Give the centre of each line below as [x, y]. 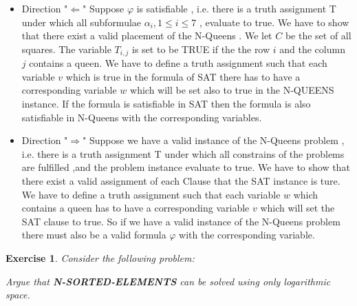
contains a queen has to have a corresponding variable [136, 208]
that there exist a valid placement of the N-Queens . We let [147, 35]
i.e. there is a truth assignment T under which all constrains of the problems [183, 153]
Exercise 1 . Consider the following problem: [100, 257]
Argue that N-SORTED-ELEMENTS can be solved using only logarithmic [168, 281]
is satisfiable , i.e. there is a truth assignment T [236, 8]
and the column [312, 49]
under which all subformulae [82, 22]
